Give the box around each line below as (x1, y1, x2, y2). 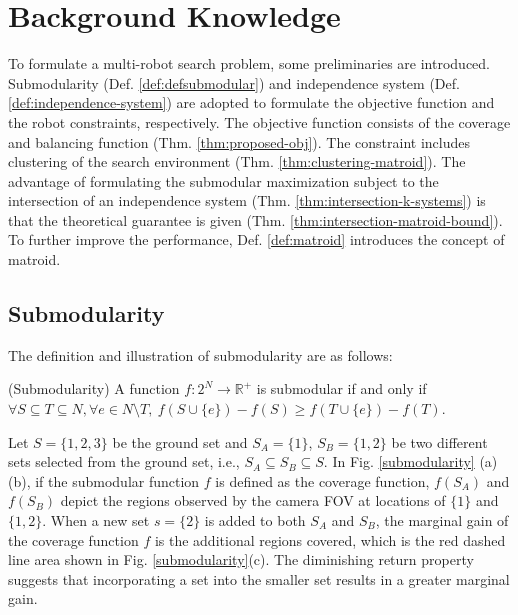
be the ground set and (112, 431, 248, 452)
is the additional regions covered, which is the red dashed (154, 529, 506, 550)
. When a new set (42, 510, 150, 531)
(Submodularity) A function (8, 378, 180, 399)
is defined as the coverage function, (215, 470, 430, 491)
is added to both (204, 510, 306, 531)
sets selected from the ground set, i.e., (8, 451, 240, 472)
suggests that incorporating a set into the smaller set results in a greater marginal (8, 568, 510, 589)
